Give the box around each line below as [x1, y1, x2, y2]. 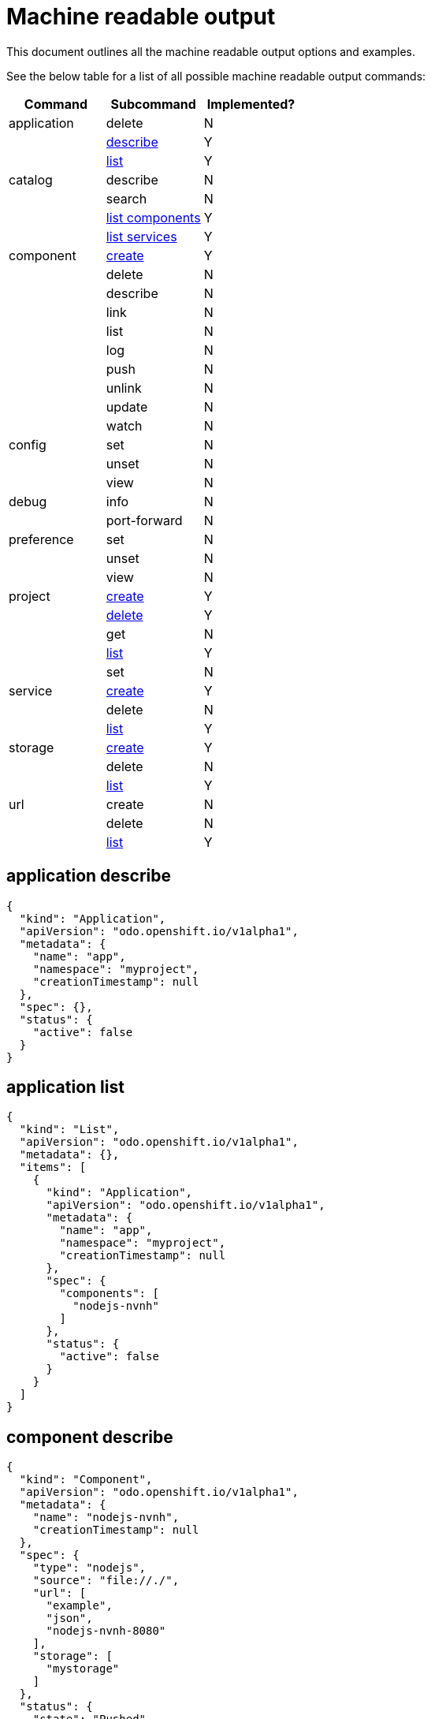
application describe [6, 866, 172, 886]
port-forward [106, 512, 183, 528]
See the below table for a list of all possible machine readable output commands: [6, 69, 426, 83]
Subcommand [110, 95, 196, 112]
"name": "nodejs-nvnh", [32, 1511, 180, 1524]
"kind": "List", [19, 1123, 120, 1136]
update [106, 398, 148, 415]
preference [9, 531, 74, 547]
